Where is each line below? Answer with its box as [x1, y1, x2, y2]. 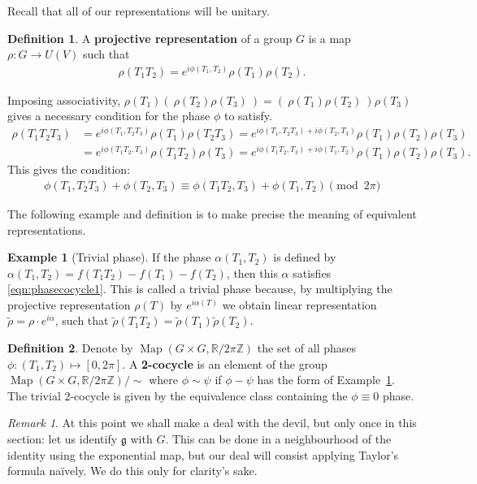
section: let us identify [7, 430, 118, 447]
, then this [226, 264, 278, 281]
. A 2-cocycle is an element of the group [122, 355, 327, 372]
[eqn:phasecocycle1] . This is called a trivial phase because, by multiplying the [7, 280, 392, 297]
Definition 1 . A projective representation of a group [7, 29, 293, 46]
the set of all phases [257, 339, 357, 357]
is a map [308, 29, 351, 46]
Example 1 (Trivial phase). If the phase [7, 248, 211, 266]
